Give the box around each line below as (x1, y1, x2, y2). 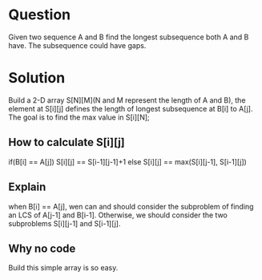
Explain (8, 181, 46, 194)
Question (8, 6, 71, 24)
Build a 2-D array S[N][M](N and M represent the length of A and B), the (8, 95, 246, 105)
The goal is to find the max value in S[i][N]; (8, 112, 150, 122)
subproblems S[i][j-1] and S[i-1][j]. (8, 218, 122, 228)
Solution (8, 69, 66, 87)
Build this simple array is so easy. (8, 263, 119, 273)
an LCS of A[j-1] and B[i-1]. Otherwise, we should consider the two (8, 210, 228, 220)
